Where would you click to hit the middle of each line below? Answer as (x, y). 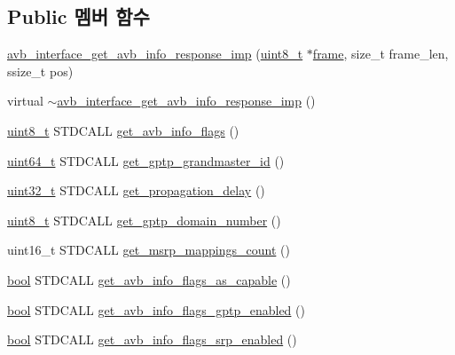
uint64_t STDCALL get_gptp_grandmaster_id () (146, 160)
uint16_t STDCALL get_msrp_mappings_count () (149, 250)
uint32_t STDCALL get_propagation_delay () (136, 190)
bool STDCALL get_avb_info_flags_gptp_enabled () (156, 309)
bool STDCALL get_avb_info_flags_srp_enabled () (152, 339)
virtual (25, 101)
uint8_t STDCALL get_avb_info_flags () (123, 130)
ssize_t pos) (40, 71)
